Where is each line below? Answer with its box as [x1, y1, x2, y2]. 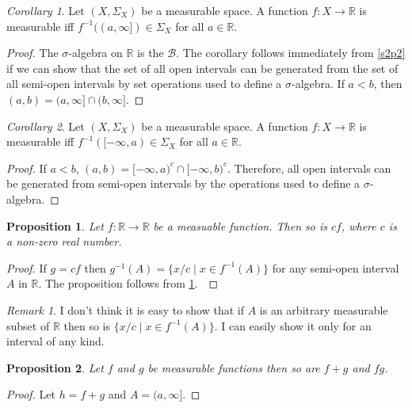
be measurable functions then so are [147, 359, 320, 376]
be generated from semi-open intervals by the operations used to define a [6, 175, 360, 192]
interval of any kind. [6, 333, 105, 349]
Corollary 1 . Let [6, 2, 85, 18]
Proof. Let [6, 386, 55, 402]
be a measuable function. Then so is [153, 217, 327, 234]
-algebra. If [292, 75, 345, 92]
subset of [6, 317, 50, 334]
